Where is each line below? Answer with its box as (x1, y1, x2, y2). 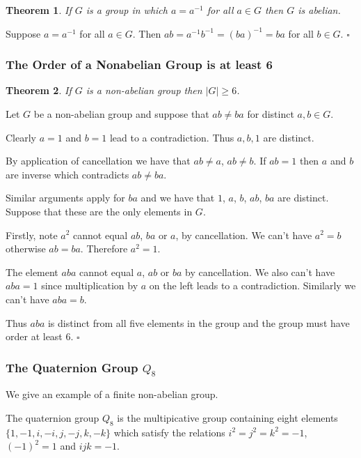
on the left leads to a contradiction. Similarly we (149, 278, 356, 293)
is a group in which (86, 3, 168, 17)
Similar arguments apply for (6, 190, 125, 205)
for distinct (247, 107, 294, 121)
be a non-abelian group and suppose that (33, 107, 209, 121)
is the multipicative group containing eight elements (117, 410, 338, 425)
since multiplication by (41, 278, 138, 293)
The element (6, 264, 58, 279)
